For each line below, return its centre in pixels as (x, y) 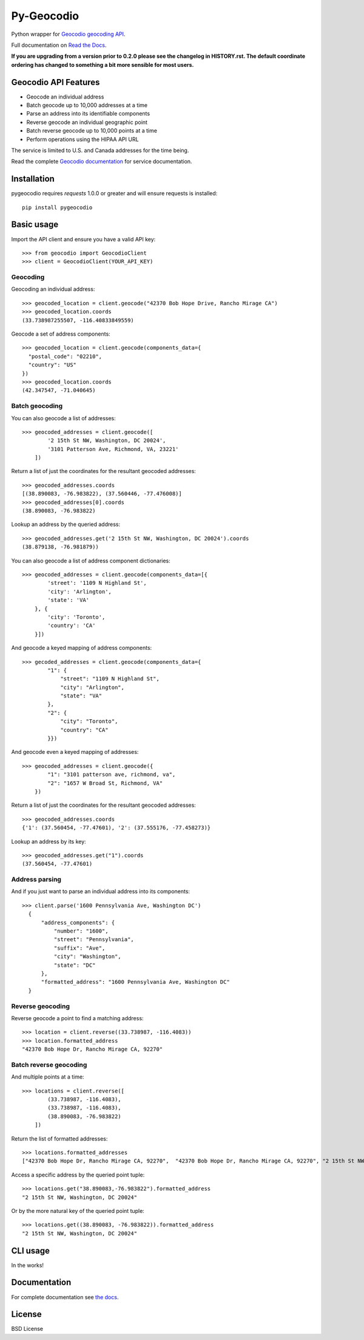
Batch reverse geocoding (49, 1065)
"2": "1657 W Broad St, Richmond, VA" (105, 783)
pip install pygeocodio (57, 207)
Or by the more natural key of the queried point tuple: (78, 1210)
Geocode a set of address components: (61, 334)
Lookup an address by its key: (49, 841)
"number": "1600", (81, 931)
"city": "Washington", (87, 957)
